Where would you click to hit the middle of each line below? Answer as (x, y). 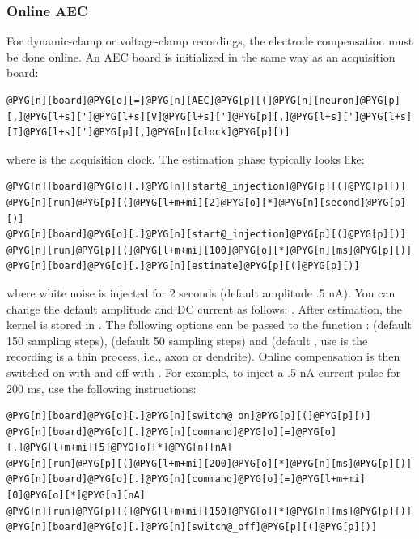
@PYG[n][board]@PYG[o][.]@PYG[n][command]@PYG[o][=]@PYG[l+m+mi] (186, 479)
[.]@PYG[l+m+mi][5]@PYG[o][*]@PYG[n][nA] (120, 448)
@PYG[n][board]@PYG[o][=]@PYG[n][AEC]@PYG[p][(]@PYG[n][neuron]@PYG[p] (203, 101)
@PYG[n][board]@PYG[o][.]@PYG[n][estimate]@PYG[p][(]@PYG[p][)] (183, 266)
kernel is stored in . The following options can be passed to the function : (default (209, 325)
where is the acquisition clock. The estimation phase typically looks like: (186, 158)
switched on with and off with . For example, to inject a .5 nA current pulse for (204, 372)
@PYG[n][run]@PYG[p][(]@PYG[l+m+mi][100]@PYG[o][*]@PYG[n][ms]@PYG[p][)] (209, 250)
